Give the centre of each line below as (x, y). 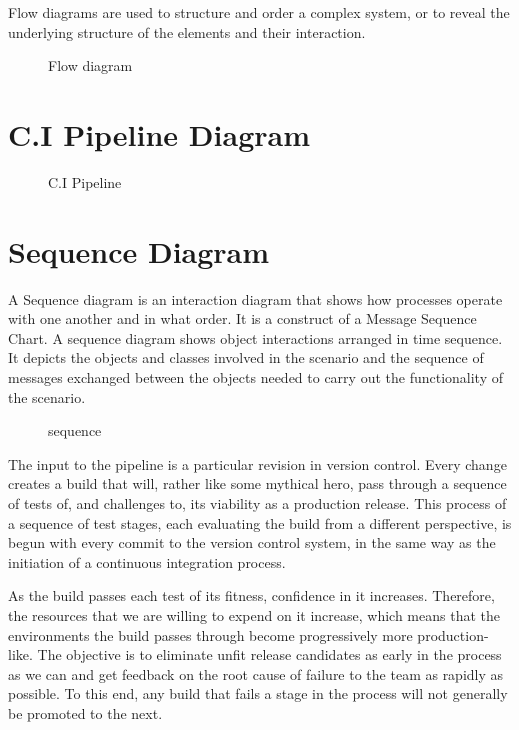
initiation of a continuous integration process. (147, 561)
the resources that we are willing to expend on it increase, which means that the (254, 614)
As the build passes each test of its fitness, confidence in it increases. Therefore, (251, 595)
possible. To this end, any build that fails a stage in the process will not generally (258, 693)
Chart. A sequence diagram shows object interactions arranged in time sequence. (255, 337)
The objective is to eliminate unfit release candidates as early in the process (269, 654)
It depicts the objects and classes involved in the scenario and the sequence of (246, 357)
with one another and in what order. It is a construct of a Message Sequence (242, 318)
